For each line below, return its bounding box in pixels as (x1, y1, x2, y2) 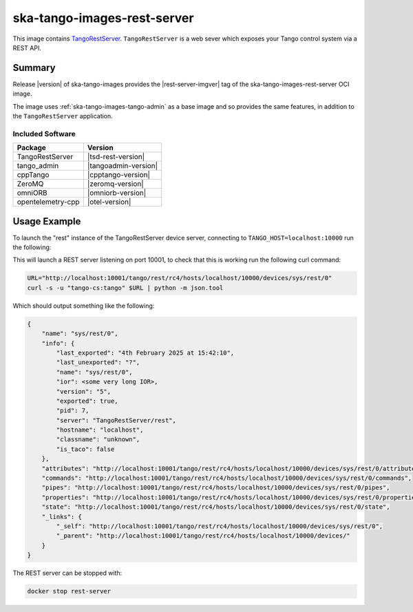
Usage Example (12, 215, 81, 227)
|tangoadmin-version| (87, 161, 158, 171)
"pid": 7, (56, 407, 89, 414)
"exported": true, (56, 397, 118, 405)
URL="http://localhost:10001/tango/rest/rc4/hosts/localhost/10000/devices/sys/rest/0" (27, 274, 332, 282)
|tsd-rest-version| (87, 152, 145, 162)
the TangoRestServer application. (12, 112, 113, 120)
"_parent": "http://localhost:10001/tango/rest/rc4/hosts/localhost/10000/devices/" (56, 532, 350, 540)
